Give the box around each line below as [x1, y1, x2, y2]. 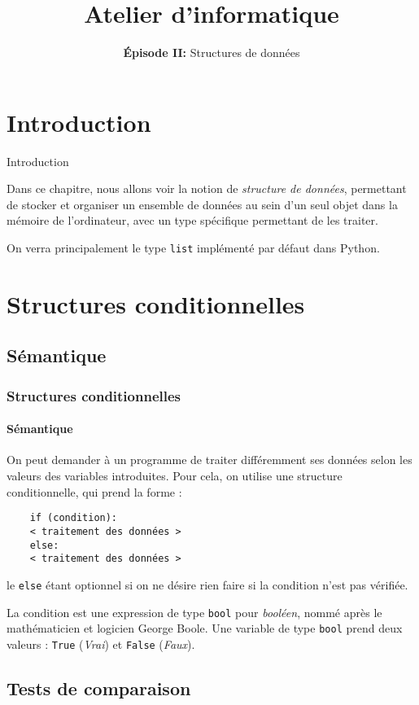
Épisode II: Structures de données [123, 44, 300, 61]
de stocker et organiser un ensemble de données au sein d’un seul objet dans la [7, 195, 398, 212]
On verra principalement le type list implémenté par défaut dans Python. [7, 239, 380, 256]
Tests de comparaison [7, 675, 191, 700]
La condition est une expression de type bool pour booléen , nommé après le [7, 603, 382, 620]
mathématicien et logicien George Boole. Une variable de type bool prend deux [7, 620, 403, 637]
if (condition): [29, 512, 118, 524]
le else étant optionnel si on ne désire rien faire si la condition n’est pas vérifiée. [7, 576, 408, 593]
